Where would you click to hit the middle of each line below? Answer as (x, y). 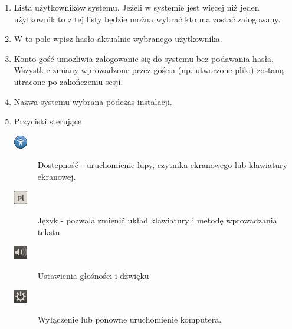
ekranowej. (57, 176)
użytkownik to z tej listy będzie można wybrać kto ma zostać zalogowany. (147, 19)
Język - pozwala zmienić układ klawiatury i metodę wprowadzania (157, 220)
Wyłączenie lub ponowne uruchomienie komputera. (129, 319)
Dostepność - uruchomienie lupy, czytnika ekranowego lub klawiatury (163, 165)
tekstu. (50, 231)
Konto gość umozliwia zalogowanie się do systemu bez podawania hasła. (144, 58)
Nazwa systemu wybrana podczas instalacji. (93, 101)
